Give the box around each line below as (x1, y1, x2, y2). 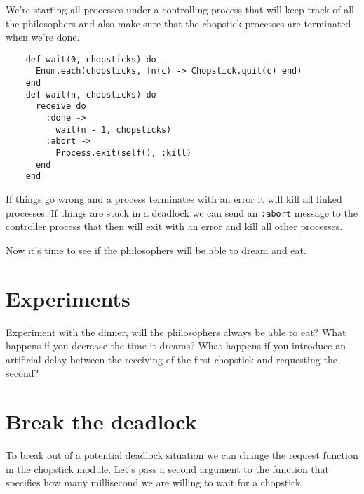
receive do (35, 101, 86, 112)
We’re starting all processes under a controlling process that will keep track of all (6, 2, 354, 16)
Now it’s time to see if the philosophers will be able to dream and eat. (6, 242, 306, 257)
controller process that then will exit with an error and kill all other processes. (6, 219, 343, 234)
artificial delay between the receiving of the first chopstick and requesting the (6, 352, 337, 366)
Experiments (6, 283, 130, 312)
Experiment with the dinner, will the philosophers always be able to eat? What (6, 324, 346, 339)
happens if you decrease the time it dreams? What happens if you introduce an (6, 338, 346, 353)
